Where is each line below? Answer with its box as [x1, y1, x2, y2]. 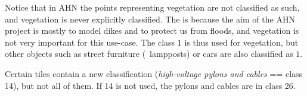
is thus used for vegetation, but [184, 36, 299, 48]
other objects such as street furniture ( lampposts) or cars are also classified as [5, 47, 293, 60]
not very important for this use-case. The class [5, 36, 175, 48]
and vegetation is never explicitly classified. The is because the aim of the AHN [5, 12, 295, 25]
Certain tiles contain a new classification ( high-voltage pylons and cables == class [5, 67, 303, 79]
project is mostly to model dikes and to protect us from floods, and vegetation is [5, 24, 299, 37]
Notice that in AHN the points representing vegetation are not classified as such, [5, 1, 300, 13]
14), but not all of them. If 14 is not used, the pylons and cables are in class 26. [5, 79, 296, 91]
